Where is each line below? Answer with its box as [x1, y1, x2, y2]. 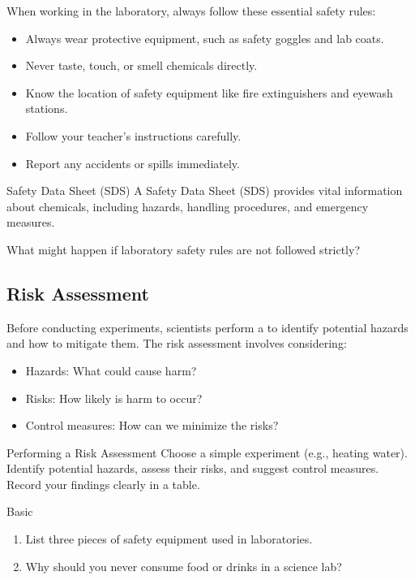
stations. [25, 100, 68, 117]
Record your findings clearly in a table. [6, 475, 200, 492]
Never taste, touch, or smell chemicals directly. [25, 57, 258, 74]
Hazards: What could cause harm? [25, 361, 197, 379]
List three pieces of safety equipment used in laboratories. [25, 530, 313, 548]
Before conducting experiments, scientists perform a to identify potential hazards [6, 318, 409, 335]
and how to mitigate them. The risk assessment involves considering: [6, 335, 347, 352]
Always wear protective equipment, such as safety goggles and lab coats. [25, 29, 384, 46]
